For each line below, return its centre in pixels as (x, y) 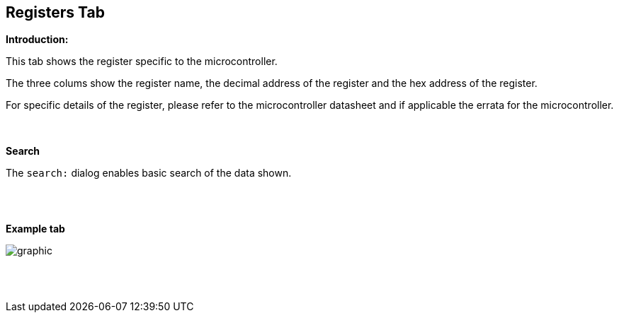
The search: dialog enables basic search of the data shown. (149, 173)
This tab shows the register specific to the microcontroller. (142, 61)
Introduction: (37, 40)
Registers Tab (55, 12)
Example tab (35, 229)
